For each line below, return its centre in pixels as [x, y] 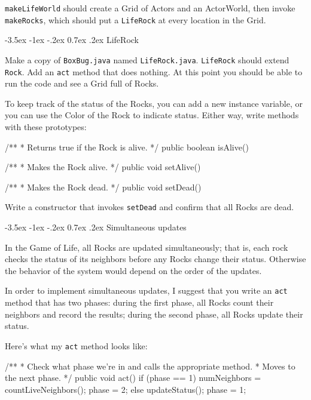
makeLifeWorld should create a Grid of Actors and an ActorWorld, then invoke [150, 8]
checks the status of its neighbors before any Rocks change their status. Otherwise [155, 259]
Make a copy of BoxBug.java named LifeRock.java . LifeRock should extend [147, 59]
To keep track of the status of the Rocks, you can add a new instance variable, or [154, 103]
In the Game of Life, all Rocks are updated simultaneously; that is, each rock [147, 247]
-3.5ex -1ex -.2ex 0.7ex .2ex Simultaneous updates [96, 227]
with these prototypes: [46, 127]
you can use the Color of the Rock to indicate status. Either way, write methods [152, 115]
